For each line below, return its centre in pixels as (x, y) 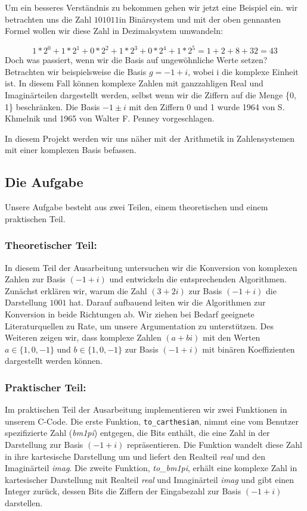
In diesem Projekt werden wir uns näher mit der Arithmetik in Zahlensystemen (150, 138)
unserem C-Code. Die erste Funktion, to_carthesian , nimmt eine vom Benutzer (152, 421)
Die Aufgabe (44, 182)
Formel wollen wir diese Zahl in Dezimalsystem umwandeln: (114, 31)
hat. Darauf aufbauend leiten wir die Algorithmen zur (168, 302)
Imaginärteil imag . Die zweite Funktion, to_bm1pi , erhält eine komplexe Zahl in (151, 468)
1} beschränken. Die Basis (52, 106)
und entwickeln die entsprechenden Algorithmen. (198, 279)
